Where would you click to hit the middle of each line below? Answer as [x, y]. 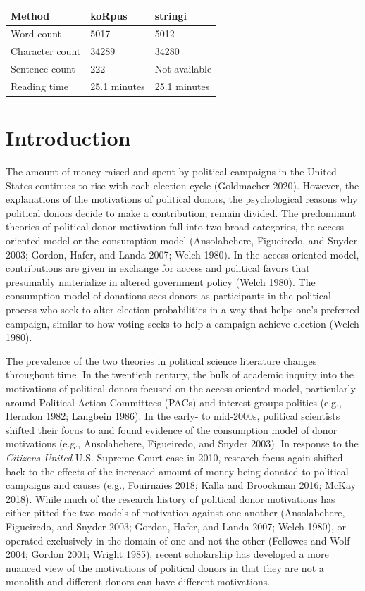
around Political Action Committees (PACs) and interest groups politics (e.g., [174, 402]
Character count [46, 51]
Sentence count [43, 69]
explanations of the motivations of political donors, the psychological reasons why [182, 199]
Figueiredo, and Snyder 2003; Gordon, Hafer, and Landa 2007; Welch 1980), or [176, 526]
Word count [36, 33]
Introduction [68, 138]
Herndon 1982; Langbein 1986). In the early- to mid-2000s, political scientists [173, 416]
